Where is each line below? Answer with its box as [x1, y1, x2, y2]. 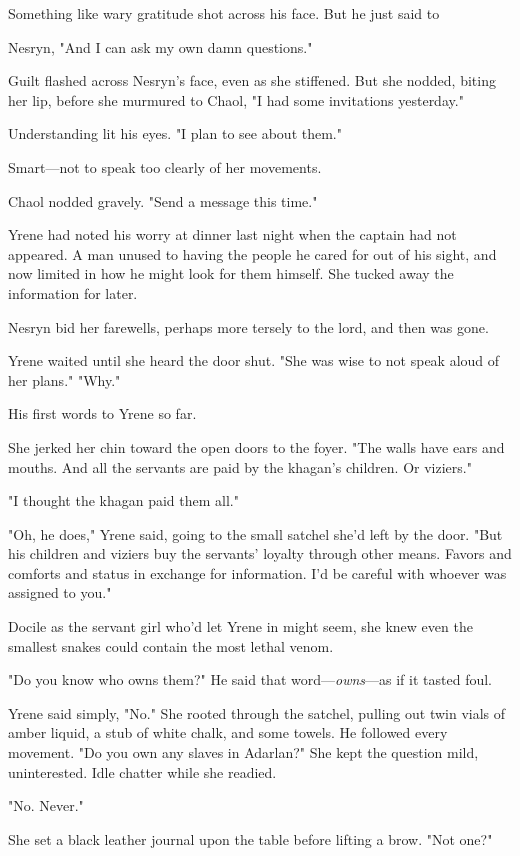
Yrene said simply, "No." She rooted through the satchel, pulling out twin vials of [8, 702, 506, 723]
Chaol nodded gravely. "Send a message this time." [8, 190, 318, 211]
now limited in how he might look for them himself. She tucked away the [8, 263, 454, 284]
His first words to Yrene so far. [8, 403, 197, 424]
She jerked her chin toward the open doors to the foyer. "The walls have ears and [8, 436, 505, 457]
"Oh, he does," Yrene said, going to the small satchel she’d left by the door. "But [8, 523, 503, 544]
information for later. [8, 282, 138, 303]
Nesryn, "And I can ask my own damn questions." [8, 36, 313, 57]
